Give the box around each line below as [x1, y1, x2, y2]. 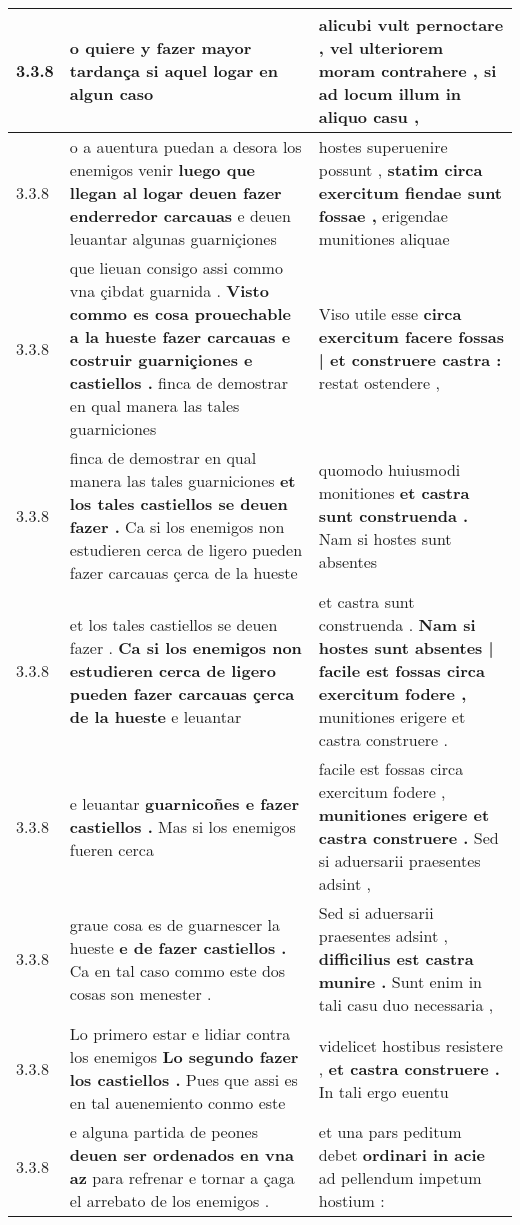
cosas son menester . [69, 981, 212, 1005]
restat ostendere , [318, 371, 440, 394]
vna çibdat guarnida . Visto [69, 279, 269, 302]
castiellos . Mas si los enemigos [69, 814, 296, 838]
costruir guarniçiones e [69, 348, 253, 371]
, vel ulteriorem [318, 36, 444, 59]
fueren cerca [69, 837, 154, 861]
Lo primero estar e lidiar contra [69, 1022, 291, 1045]
